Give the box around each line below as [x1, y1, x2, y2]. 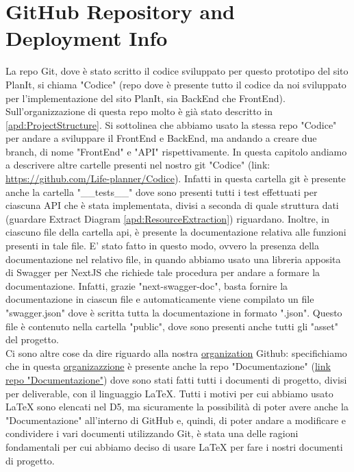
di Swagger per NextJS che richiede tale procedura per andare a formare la [5, 265, 320, 280]
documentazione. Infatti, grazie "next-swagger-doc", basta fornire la [5, 278, 288, 293]
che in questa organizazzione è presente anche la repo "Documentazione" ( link [5, 359, 331, 373]
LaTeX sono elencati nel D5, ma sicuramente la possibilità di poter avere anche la [5, 399, 349, 414]
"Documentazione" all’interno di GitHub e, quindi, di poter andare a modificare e [5, 412, 346, 427]
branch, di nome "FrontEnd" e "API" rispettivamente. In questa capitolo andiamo [5, 144, 347, 158]
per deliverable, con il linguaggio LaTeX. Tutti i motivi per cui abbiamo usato [5, 386, 333, 400]
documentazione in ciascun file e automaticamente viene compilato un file [5, 292, 314, 306]
